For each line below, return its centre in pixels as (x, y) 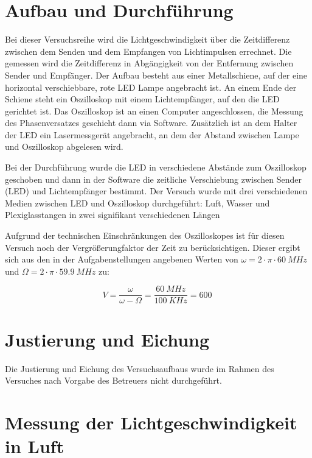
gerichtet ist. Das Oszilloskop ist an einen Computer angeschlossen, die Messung (154, 111)
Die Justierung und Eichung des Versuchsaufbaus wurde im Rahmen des (140, 368)
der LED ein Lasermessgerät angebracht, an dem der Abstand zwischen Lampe (152, 134)
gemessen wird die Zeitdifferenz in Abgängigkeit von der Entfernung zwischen (149, 63)
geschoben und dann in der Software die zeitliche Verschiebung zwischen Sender (154, 179)
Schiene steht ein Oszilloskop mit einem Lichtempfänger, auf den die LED (142, 99)
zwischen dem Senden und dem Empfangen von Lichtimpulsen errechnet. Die (148, 51)
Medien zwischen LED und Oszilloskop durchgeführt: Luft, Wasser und (137, 203)
